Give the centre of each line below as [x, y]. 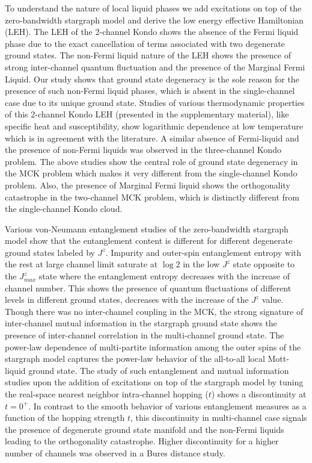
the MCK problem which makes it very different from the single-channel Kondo [151, 173]
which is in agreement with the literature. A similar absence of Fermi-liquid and [152, 138]
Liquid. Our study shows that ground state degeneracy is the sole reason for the [152, 79]
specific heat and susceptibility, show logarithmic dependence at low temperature [154, 126]
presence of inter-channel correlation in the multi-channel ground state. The [145, 335]
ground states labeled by [50, 252]
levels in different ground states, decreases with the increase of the [127, 300]
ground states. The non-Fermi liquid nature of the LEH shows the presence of [148, 55]
